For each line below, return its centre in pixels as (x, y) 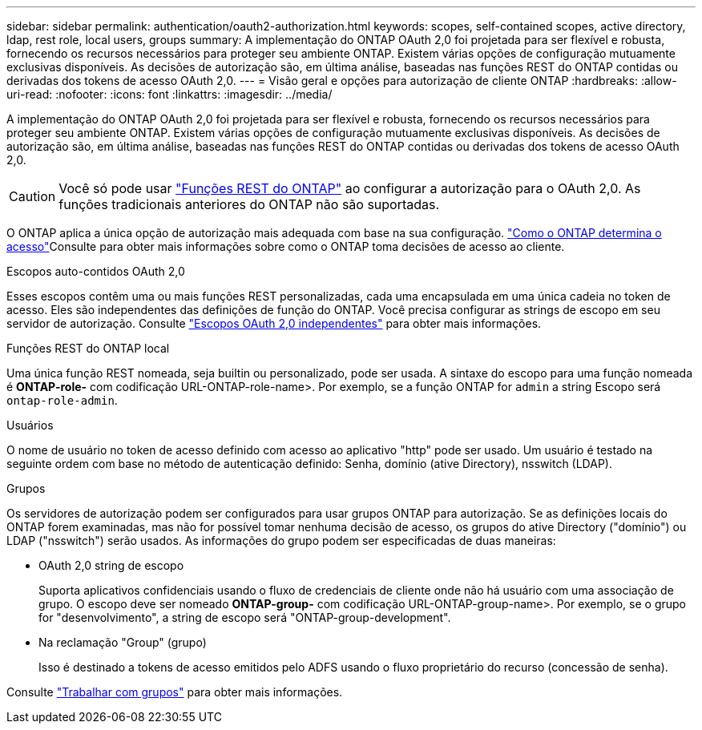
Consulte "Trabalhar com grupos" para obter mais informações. (175, 692)
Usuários (30, 425)
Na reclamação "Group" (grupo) (123, 642)
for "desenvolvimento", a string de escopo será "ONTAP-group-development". (245, 617)
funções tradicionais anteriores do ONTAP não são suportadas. (249, 204)
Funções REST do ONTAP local (88, 348)
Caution (32, 196)
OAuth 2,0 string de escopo (111, 565)
